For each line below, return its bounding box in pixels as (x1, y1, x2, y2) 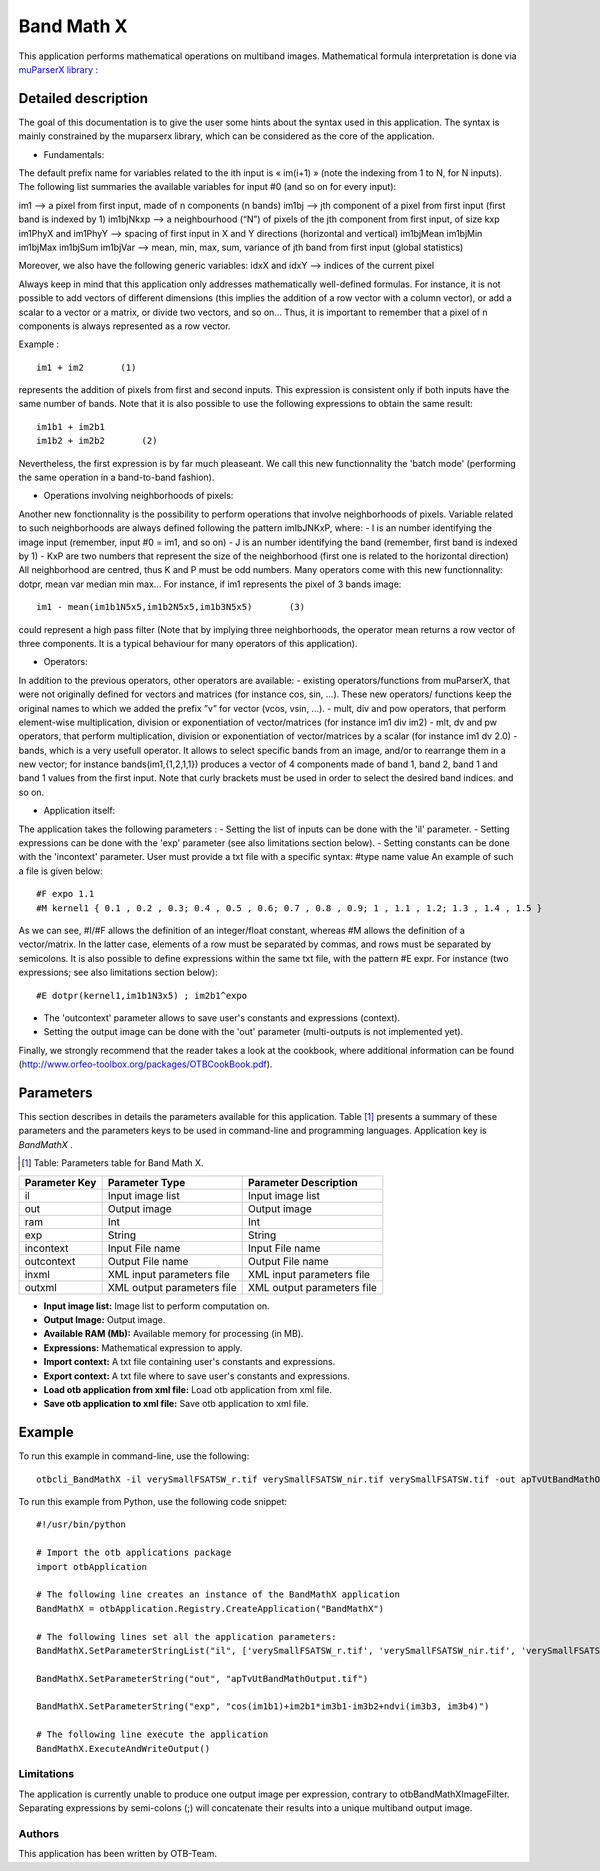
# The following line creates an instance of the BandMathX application (36, 1589, 400, 1600)
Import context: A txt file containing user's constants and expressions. (43, 1356, 336, 1368)
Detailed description (18, 90, 149, 107)
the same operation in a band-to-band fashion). (18, 471, 215, 484)
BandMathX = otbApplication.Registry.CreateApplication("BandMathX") (36, 1603, 385, 1614)
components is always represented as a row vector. (18, 320, 231, 332)
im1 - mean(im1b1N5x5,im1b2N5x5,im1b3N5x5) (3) (36, 601, 305, 613)
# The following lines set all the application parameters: (36, 1631, 337, 1642)
